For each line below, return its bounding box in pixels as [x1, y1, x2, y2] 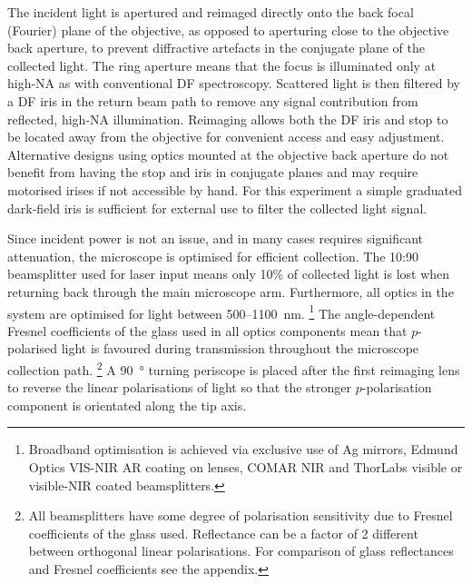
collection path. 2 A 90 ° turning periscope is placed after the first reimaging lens [7, 357, 460, 379]
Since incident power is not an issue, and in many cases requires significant [7, 229, 423, 248]
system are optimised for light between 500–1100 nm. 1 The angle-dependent [7, 301, 436, 322]
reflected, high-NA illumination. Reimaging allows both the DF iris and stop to [7, 109, 448, 128]
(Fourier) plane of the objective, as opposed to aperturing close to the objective [7, 20, 449, 39]
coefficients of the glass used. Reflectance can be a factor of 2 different [28, 523, 418, 542]
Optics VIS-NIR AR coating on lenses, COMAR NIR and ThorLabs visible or [28, 457, 463, 476]
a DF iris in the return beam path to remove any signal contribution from [7, 91, 418, 110]
